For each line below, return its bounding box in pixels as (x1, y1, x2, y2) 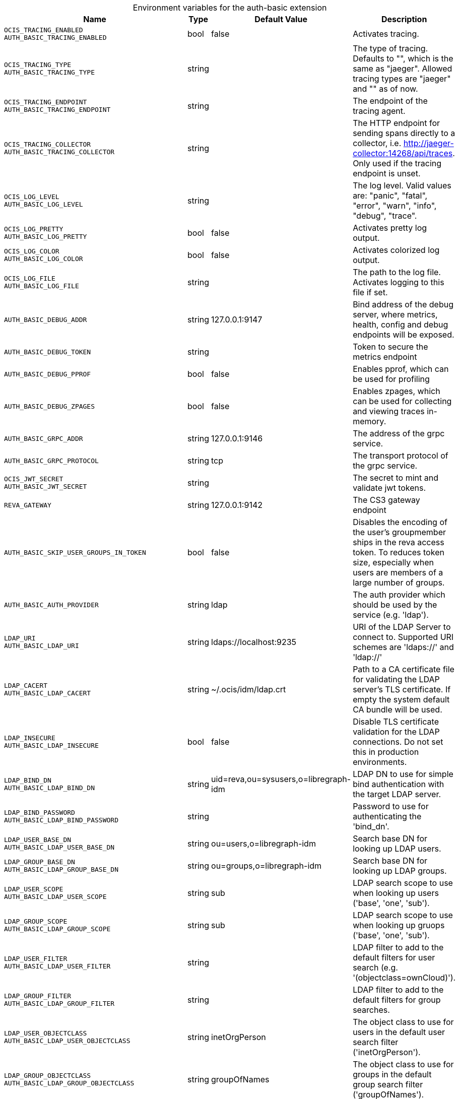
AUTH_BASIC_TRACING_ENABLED (4, 34, 107, 41)
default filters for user (353, 952, 435, 962)
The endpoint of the (353, 96, 428, 106)
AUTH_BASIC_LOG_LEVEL (4, 201, 83, 208)
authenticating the (353, 811, 422, 821)
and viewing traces (353, 406, 425, 416)
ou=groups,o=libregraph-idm (211, 861, 322, 871)
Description (381, 14, 427, 24)
